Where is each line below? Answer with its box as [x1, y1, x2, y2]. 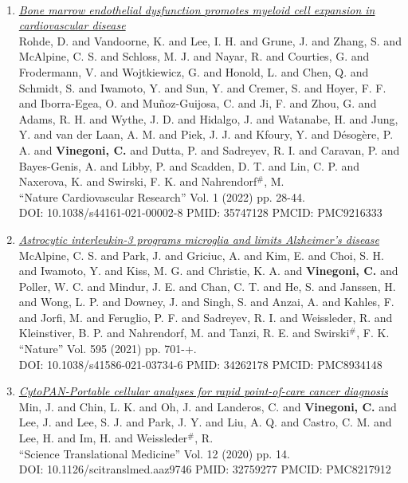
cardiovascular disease [18, 17, 126, 33]
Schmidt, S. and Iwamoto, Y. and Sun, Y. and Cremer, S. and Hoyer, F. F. [18, 79, 386, 96]
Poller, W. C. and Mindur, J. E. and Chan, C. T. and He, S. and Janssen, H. [18, 277, 396, 294]
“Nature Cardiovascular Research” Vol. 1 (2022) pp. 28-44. [18, 188, 305, 205]
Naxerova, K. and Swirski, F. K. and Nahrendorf [18, 173, 257, 190]
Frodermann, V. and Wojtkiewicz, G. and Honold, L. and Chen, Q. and [18, 63, 369, 80]
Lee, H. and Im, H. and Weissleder [18, 430, 188, 446]
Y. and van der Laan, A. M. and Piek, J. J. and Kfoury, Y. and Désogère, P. [18, 126, 394, 143]
